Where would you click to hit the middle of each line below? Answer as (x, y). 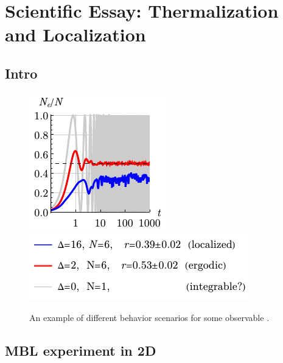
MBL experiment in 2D (81, 350)
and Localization (75, 34)
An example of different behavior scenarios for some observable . (149, 317)
